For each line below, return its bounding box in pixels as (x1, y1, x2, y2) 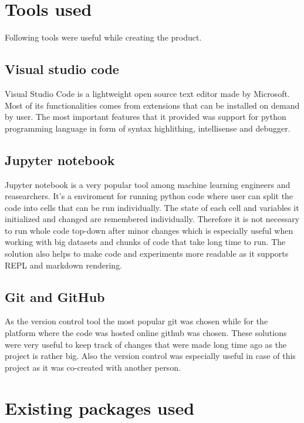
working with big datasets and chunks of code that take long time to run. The (5, 236, 286, 248)
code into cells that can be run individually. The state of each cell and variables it (5, 201, 299, 213)
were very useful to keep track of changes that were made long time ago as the (5, 338, 287, 350)
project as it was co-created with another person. (5, 361, 181, 373)
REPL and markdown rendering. (5, 258, 123, 271)
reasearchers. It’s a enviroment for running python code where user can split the (5, 190, 293, 202)
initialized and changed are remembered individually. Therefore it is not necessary (5, 213, 300, 225)
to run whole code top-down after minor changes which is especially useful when (5, 224, 293, 236)
